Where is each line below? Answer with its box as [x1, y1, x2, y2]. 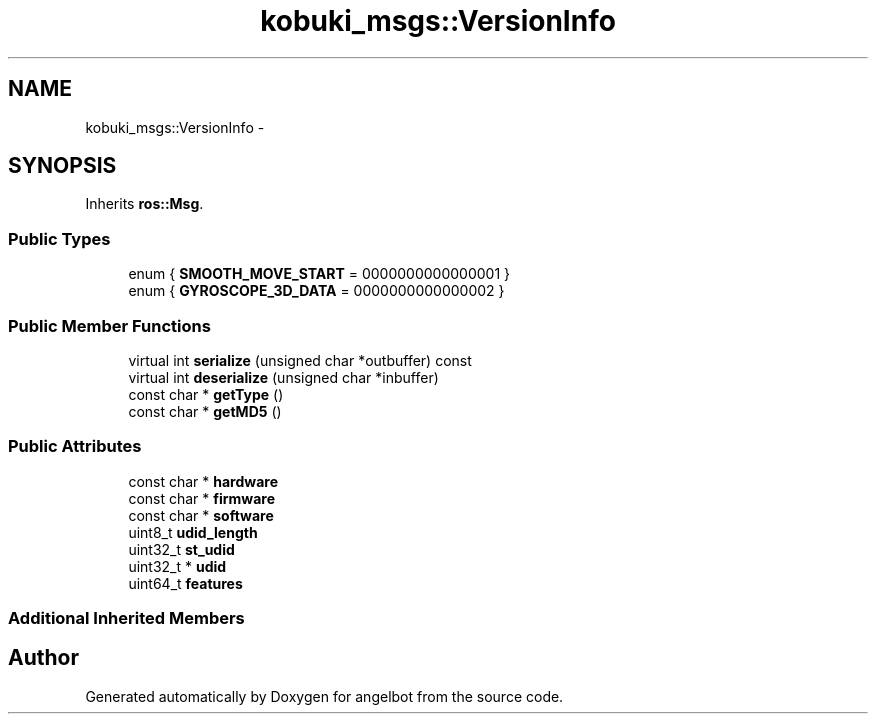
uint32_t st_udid [128, 540, 235, 558]
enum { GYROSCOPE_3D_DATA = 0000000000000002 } [128, 282, 505, 300]
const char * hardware [128, 472, 278, 490]
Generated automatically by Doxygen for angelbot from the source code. [85, 687, 564, 705]
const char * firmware [128, 489, 276, 507]
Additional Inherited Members [8, 608, 245, 629]
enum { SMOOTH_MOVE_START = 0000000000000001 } [128, 265, 511, 283]
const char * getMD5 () [128, 402, 282, 420]
